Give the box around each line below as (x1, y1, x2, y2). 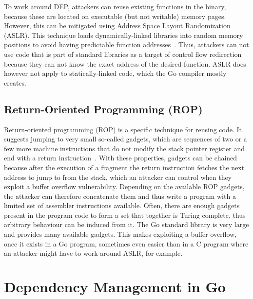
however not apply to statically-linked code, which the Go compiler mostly (4, 68, 227, 78)
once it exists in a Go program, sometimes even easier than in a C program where (4, 238, 249, 248)
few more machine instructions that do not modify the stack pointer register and (4, 143, 245, 153)
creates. (4, 77, 26, 88)
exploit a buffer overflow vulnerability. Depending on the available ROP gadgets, (4, 181, 245, 192)
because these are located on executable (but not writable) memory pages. (4, 11, 226, 21)
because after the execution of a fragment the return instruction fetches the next (4, 162, 245, 172)
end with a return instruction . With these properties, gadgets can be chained (4, 153, 237, 163)
